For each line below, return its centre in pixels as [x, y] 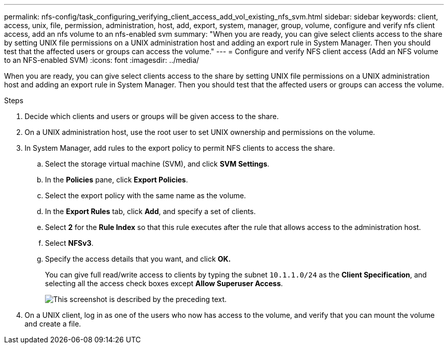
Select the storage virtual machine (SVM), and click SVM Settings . [157, 164]
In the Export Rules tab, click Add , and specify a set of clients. [151, 211]
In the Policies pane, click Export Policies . [117, 180]
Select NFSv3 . [69, 243]
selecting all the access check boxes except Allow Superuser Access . [164, 283]
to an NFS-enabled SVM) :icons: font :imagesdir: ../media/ [102, 60]
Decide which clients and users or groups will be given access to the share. [152, 116]
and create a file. [53, 324]
